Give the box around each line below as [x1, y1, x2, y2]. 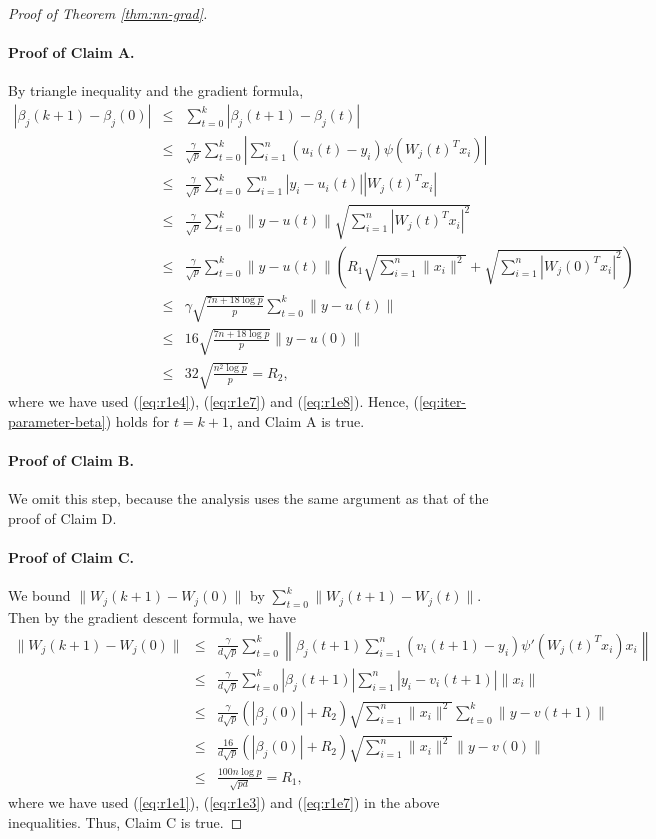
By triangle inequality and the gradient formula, [8, 80, 304, 101]
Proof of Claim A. [8, 42, 135, 63]
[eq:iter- [418, 391, 467, 412]
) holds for [105, 410, 170, 431]
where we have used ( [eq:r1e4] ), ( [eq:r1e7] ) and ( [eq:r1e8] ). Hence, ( [8, 391, 419, 412]
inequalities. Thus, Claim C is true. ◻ [8, 811, 243, 832]
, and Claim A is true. [229, 410, 365, 431]
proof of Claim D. [8, 507, 117, 528]
